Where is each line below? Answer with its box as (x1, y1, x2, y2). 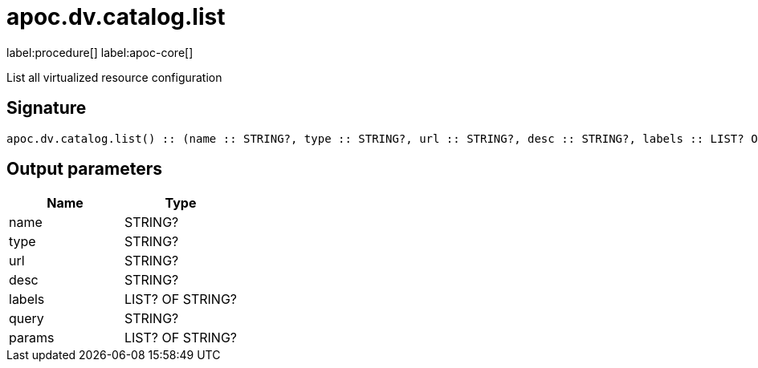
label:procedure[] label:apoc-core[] (6, 45, 194, 59)
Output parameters (6, 159, 162, 180)
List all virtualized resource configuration (6, 70, 222, 84)
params (9, 330, 55, 346)
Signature (6, 98, 87, 119)
